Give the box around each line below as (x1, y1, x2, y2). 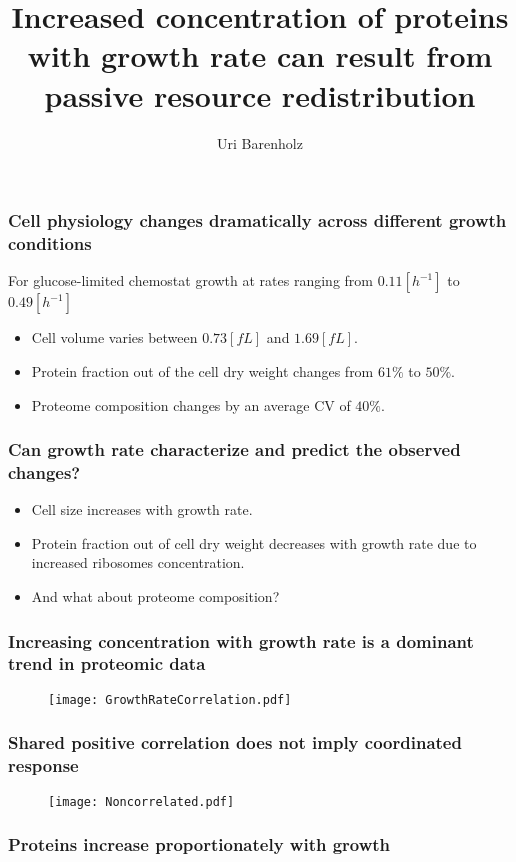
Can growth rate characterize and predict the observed (8, 437, 461, 462)
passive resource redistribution (44, 74, 476, 115)
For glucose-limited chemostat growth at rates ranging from (8, 270, 373, 291)
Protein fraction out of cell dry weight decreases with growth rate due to (31, 532, 477, 553)
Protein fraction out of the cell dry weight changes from (31, 360, 374, 381)
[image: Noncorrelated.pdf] (48, 794, 235, 809)
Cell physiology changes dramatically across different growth (8, 208, 507, 233)
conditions (8, 231, 92, 256)
